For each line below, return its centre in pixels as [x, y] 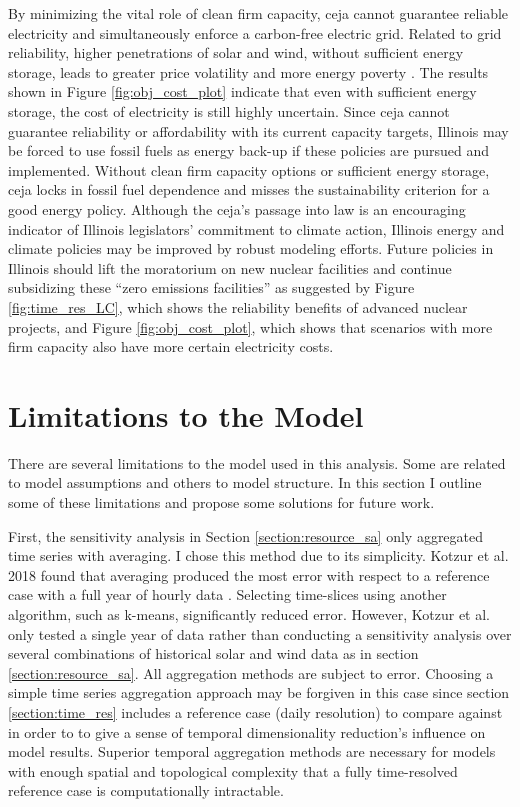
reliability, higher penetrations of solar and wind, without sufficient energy [236, 52]
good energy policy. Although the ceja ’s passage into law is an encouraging [237, 208]
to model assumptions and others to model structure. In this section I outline [245, 482]
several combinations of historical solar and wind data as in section [213, 653]
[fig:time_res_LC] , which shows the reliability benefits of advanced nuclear [238, 306]
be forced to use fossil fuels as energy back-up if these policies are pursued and [249, 150]
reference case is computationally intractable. [146, 790]
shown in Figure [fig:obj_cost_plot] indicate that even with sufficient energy [242, 91]
